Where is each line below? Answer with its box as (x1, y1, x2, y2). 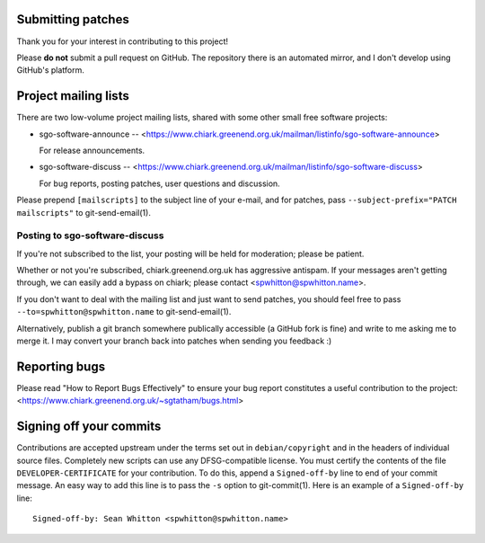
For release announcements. (39, 145, 145, 156)
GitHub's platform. (16, 65, 85, 76)
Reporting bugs (16, 359, 106, 374)
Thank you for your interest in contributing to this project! (16, 36, 229, 47)
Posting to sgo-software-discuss (16, 229, 164, 242)
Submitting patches (16, 12, 129, 27)
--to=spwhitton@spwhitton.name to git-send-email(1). (16, 307, 232, 317)
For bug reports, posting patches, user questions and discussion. (39, 178, 280, 189)
